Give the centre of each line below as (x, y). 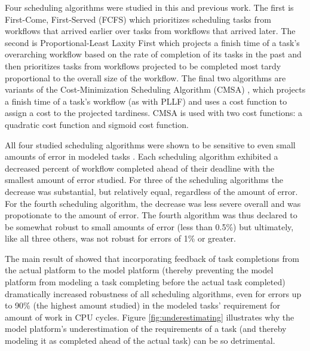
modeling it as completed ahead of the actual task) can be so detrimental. (140, 341)
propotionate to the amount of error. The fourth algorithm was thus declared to (151, 215)
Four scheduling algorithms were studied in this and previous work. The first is (149, 7)
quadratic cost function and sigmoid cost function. (97, 124)
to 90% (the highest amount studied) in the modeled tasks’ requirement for (142, 305)
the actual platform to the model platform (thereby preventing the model (139, 270)
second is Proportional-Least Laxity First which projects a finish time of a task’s (152, 42)
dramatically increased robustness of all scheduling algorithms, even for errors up (153, 293)
